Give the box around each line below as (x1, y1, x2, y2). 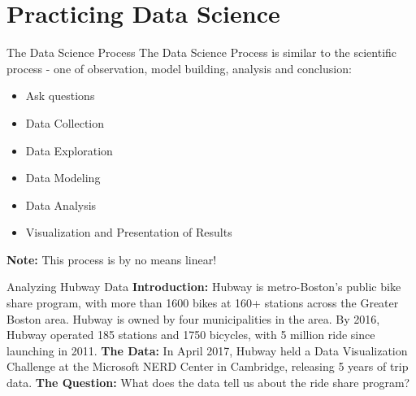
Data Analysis (25, 196, 97, 213)
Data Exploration (25, 141, 113, 159)
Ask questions (25, 87, 95, 104)
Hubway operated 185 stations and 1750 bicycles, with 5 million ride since (6, 326, 375, 343)
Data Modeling (25, 169, 101, 186)
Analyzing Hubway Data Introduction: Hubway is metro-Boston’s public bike (6, 278, 401, 295)
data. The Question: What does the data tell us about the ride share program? (6, 374, 410, 391)
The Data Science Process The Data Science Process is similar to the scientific (6, 44, 397, 61)
